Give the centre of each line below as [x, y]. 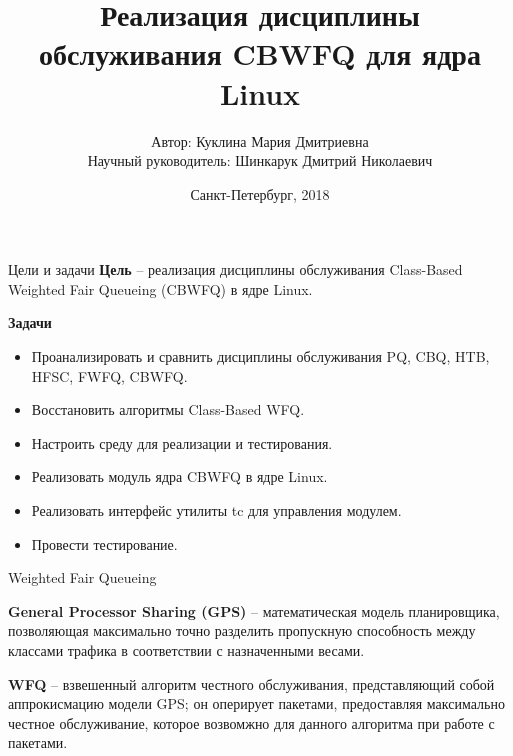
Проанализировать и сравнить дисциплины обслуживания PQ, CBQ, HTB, [260, 356]
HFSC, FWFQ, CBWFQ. [109, 375]
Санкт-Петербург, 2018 [260, 193]
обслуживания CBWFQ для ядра [260, 53]
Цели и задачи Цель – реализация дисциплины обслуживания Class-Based [235, 269]
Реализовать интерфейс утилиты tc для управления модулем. [216, 510]
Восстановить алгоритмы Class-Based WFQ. [168, 409]
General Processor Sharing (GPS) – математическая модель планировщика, [254, 610]
